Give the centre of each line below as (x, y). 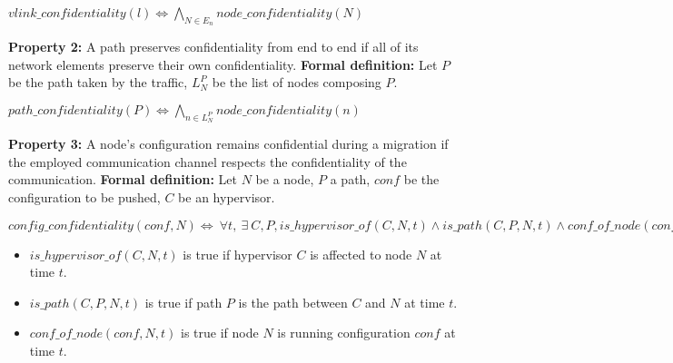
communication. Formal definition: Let (123, 179)
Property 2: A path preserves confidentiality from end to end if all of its (213, 47)
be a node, (285, 179)
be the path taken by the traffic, (98, 82)
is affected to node (361, 254)
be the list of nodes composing (297, 82)
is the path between (293, 302)
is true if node (220, 333)
